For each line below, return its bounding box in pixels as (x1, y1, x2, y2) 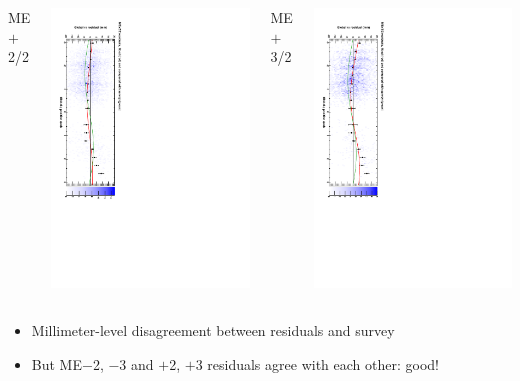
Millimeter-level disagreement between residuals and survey (31, 319, 395, 340)
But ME (31, 353, 82, 374)
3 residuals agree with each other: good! (195, 353, 439, 374)
